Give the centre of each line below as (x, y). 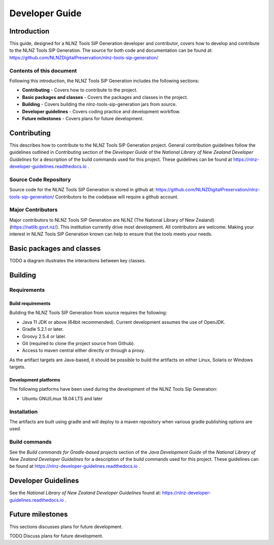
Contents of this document (43, 71)
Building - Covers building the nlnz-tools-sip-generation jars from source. (99, 105)
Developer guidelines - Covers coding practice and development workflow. (101, 111)
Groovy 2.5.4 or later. (44, 336)
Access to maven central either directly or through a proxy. (83, 351)
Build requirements (30, 303)
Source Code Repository (40, 179)
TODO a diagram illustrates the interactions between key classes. (78, 261)
